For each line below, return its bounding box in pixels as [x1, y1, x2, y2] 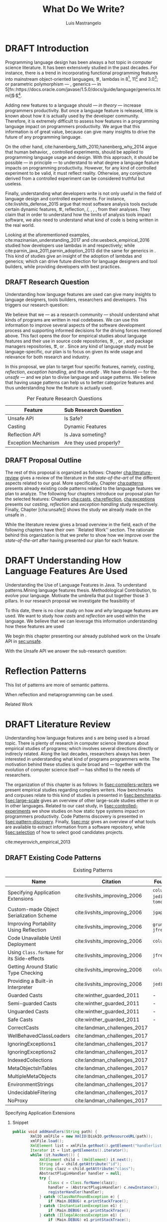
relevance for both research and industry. [5, 354, 90, 360]
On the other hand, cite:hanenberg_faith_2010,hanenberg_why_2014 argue [5, 144, 158, 150]
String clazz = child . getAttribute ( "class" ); [39, 1166, 135, 1172]
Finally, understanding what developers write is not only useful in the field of [5, 190, 162, 196]
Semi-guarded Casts [7, 1000, 57, 1007]
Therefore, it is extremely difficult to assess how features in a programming [5, 118, 159, 124]
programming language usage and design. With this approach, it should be [5, 154, 158, 160]
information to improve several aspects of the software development [5, 322, 146, 328]
